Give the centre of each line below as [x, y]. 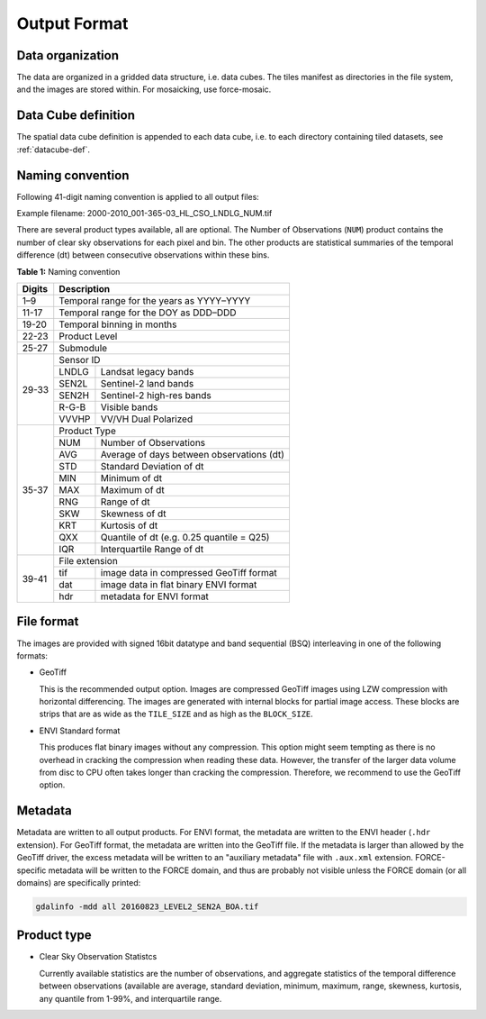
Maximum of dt [133, 490]
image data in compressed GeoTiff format [189, 573]
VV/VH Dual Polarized [147, 419]
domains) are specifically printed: [79, 882]
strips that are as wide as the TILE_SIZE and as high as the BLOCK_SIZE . [176, 714]
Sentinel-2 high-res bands [156, 395]
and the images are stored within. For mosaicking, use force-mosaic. [144, 89]
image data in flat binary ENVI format [179, 584]
